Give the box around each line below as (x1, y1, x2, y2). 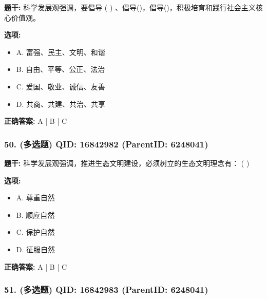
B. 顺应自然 (16, 209, 55, 220)
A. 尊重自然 (16, 192, 55, 203)
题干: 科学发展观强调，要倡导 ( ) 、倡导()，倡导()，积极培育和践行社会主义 (4, 2, 256, 12)
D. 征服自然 (16, 244, 55, 254)
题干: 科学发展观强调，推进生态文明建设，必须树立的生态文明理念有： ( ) (4, 157, 250, 168)
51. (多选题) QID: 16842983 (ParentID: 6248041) (4, 283, 208, 296)
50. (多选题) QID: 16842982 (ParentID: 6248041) (4, 137, 208, 150)
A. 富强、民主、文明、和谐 (16, 46, 105, 57)
